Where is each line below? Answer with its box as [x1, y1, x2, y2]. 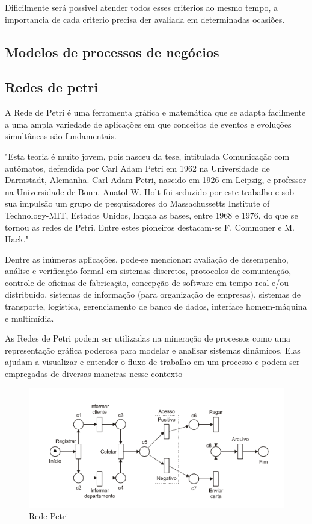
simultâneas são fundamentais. [5, 129, 117, 142]
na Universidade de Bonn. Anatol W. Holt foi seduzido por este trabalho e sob [5, 185, 294, 198]
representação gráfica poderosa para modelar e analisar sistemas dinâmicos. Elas [5, 343, 301, 356]
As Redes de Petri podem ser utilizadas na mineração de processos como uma [5, 332, 291, 345]
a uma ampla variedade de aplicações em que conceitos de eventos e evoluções [5, 117, 292, 130]
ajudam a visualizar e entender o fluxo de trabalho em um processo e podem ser [5, 355, 300, 368]
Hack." [5, 232, 29, 245]
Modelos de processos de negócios [5, 42, 219, 61]
